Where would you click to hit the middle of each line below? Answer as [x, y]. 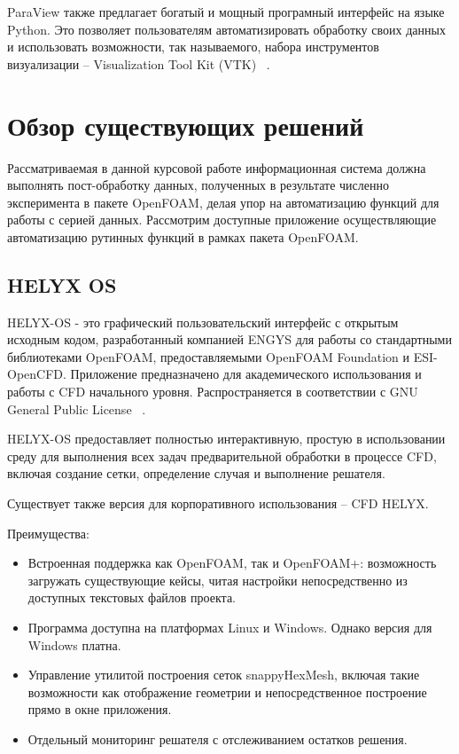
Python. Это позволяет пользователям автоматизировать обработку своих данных [226, 29]
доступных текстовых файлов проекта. [132, 597]
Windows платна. [74, 644]
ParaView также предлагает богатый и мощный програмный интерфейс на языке [226, 12]
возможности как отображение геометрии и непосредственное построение [227, 691]
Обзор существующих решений [186, 125]
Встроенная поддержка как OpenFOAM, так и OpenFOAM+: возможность [232, 563]
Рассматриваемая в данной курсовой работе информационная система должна [217, 167]
